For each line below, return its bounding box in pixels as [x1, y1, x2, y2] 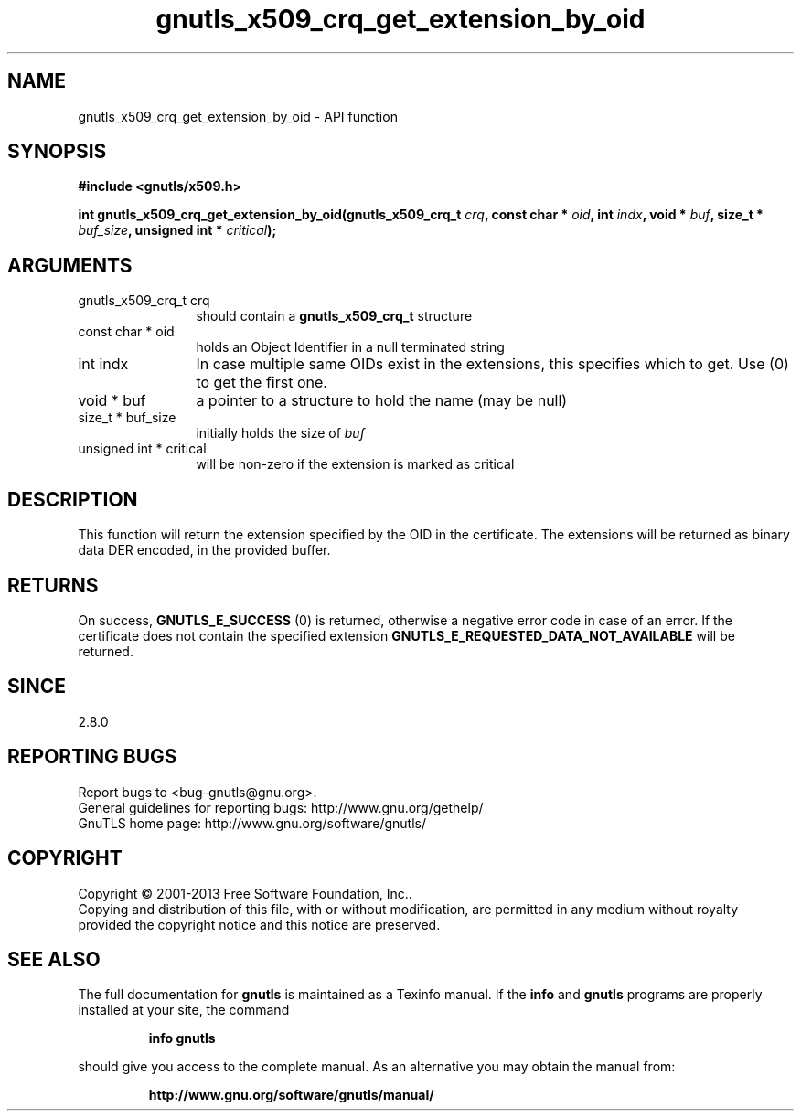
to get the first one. [196, 373, 327, 392]
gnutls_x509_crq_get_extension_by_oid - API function [78, 108, 398, 124]
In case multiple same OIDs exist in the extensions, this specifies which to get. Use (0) [196, 355, 789, 374]
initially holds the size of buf [196, 425, 365, 442]
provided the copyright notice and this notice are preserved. [78, 916, 441, 932]
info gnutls [148, 1030, 216, 1047]
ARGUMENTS [7, 253, 133, 277]
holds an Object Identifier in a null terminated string [196, 339, 505, 356]
